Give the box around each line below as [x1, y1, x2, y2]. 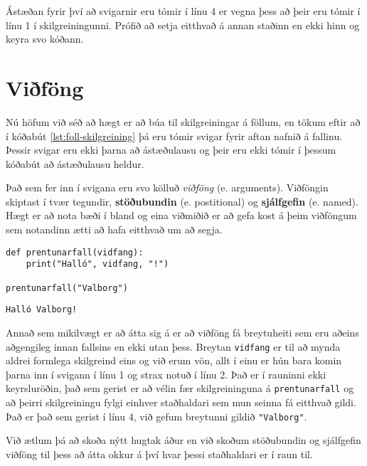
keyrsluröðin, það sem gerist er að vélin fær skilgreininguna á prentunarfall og [6, 381, 354, 396]
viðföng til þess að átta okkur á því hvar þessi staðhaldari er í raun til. [6, 446, 313, 461]
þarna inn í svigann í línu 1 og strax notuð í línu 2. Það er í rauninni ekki [6, 366, 326, 381]
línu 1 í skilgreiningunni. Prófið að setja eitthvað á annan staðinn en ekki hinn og [6, 17, 360, 32]
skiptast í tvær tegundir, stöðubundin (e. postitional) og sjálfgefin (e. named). [6, 194, 358, 208]
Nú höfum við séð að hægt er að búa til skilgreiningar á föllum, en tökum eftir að [6, 114, 361, 129]
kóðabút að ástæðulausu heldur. [6, 156, 144, 171]
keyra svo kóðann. [6, 31, 84, 46]
